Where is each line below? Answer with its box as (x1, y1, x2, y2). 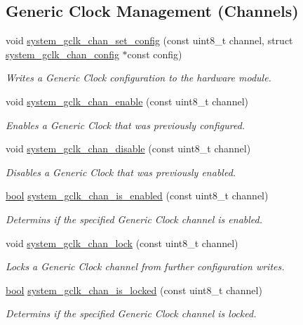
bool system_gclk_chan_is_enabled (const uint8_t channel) (6, 188, 269, 203)
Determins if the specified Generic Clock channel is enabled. (6, 211, 263, 226)
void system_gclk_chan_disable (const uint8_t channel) (6, 141, 251, 156)
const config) (127, 46, 182, 61)
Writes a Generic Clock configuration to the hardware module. (6, 70, 271, 85)
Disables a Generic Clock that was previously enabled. (6, 164, 236, 179)
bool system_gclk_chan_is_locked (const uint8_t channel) (6, 282, 262, 297)
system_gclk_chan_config (6, 46, 119, 61)
